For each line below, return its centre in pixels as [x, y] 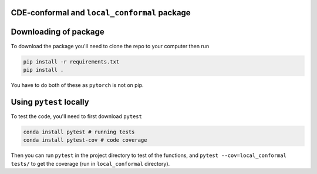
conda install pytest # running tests [79, 132]
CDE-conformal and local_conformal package [101, 13]
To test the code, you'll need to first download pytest [76, 116]
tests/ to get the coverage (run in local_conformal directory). [90, 163]
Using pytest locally [50, 102]
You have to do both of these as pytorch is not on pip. [77, 85]
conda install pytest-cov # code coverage [85, 140]
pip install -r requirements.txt [71, 61]
